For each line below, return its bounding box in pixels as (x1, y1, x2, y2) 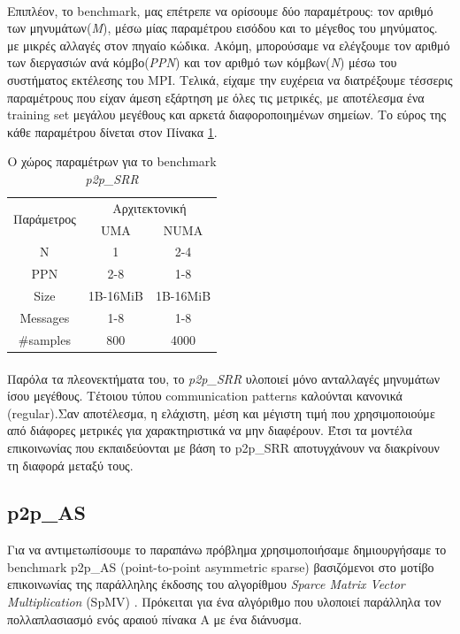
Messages (19, 309, 70, 326)
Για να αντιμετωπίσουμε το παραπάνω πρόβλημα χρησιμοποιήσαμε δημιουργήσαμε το (7, 540, 447, 559)
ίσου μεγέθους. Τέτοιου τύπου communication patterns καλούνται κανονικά (7, 386, 402, 405)
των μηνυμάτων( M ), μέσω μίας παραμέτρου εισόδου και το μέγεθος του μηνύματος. (7, 19, 438, 37)
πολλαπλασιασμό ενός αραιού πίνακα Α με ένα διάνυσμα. (7, 609, 303, 628)
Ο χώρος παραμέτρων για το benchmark (7, 152, 217, 171)
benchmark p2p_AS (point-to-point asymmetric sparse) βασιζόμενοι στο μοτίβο (7, 557, 434, 576)
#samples (18, 330, 71, 348)
